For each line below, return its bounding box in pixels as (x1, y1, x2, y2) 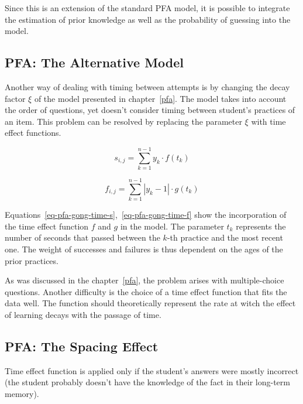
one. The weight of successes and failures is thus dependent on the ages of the (5, 242, 283, 255)
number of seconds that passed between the (5, 231, 160, 244)
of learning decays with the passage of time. (5, 308, 161, 320)
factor (5, 92, 26, 104)
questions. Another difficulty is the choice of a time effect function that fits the (5, 285, 287, 297)
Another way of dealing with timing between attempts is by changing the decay (5, 80, 290, 93)
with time (251, 115, 286, 127)
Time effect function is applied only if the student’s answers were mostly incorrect (5, 364, 299, 376)
